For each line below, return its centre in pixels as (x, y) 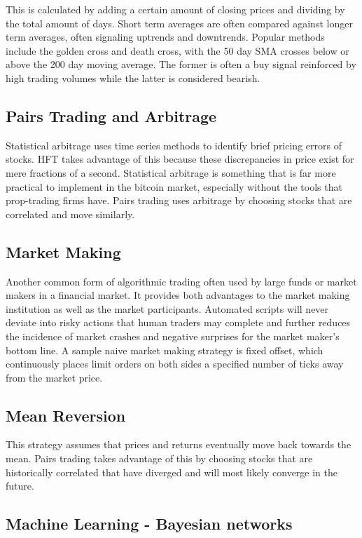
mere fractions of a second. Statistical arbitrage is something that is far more (171, 172)
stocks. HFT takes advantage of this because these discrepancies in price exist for (180, 159)
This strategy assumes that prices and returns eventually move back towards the (179, 444)
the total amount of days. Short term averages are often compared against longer (179, 23)
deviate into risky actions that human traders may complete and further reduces (178, 322)
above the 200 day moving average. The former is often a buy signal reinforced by (181, 64)
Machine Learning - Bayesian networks (149, 524)
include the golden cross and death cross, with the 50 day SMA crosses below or (177, 50)
